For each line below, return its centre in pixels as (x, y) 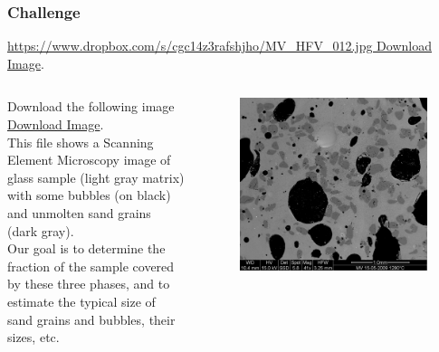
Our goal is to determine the (86, 248)
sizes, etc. (33, 337)
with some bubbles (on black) (89, 195)
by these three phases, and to (89, 284)
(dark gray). (41, 230)
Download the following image (91, 106)
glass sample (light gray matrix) (96, 177)
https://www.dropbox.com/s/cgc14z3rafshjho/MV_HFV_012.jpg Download (219, 46)
